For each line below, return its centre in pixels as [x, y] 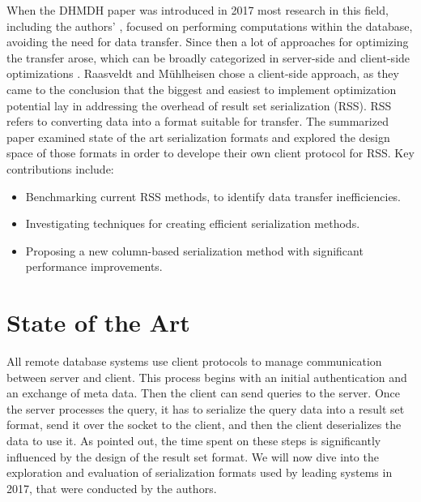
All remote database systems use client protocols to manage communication [194, 361]
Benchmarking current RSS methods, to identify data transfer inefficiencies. [213, 196]
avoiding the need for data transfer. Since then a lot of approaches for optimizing [208, 42]
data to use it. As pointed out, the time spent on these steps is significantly [194, 440]
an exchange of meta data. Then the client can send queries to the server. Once [204, 393]
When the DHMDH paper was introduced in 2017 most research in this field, [198, 10]
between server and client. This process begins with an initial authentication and [207, 377]
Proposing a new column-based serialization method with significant [194, 250]
